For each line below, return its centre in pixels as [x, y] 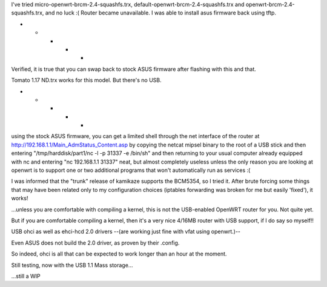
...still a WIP [26, 276]
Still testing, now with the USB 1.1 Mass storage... [72, 265]
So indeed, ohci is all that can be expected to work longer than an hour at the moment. [119, 254]
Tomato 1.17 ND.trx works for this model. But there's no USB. [86, 80]
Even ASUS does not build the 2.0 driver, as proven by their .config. [95, 243]
